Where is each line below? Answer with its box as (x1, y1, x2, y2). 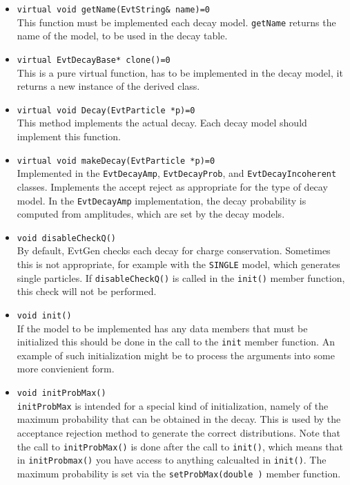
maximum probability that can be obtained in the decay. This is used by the (17, 412, 341, 426)
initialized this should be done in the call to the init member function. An (17, 334, 335, 349)
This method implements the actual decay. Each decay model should (17, 115, 307, 130)
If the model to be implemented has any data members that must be (17, 321, 308, 335)
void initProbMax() (17, 388, 106, 398)
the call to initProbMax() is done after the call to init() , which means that (17, 439, 343, 453)
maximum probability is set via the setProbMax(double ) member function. (17, 466, 341, 480)
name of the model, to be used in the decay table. (17, 28, 228, 43)
